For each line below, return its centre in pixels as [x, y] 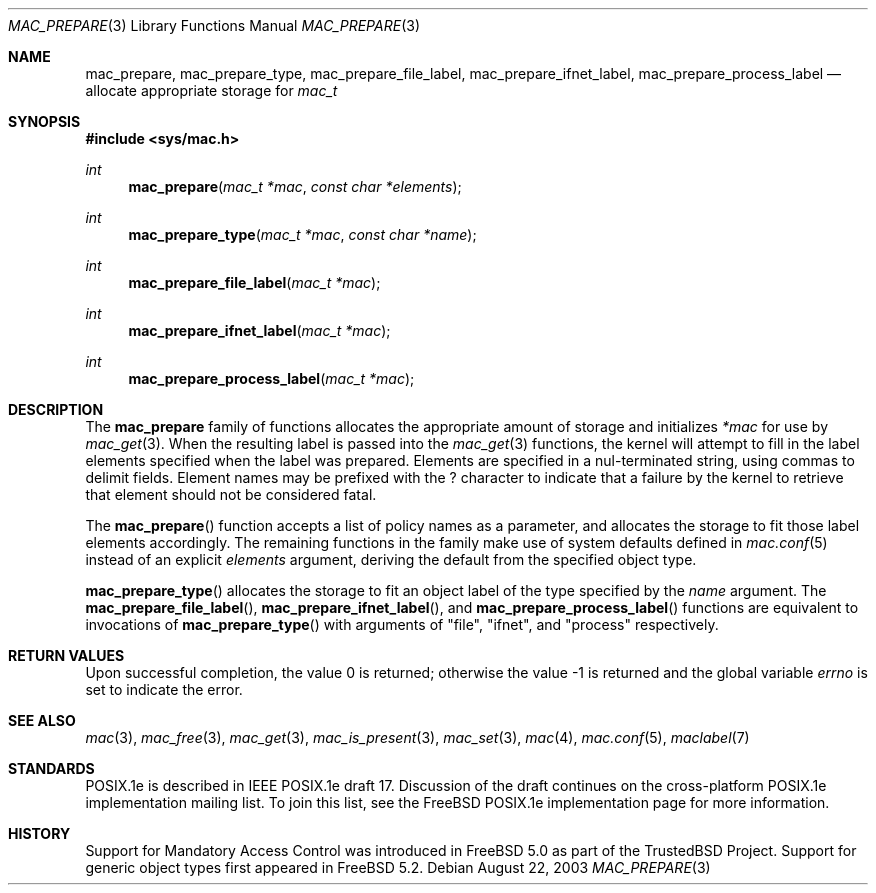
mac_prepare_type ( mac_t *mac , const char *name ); [302, 234]
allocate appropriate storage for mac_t [211, 90]
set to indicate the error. [164, 689]
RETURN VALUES [66, 655]
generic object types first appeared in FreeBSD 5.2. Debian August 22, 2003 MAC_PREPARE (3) [398, 867]
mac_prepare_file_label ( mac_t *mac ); [254, 282]
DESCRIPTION [56, 409]
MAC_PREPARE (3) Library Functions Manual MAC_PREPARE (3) [214, 25]
